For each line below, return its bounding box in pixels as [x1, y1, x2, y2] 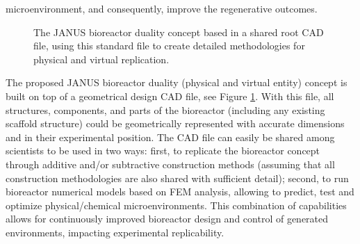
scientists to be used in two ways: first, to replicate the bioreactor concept [6, 143, 320, 158]
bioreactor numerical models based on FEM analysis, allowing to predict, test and [6, 184, 354, 199]
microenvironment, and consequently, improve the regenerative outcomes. [6, 1, 318, 15]
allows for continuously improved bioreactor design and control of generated [6, 211, 329, 226]
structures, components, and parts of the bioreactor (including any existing [6, 102, 325, 117]
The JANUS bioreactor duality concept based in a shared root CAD [33, 24, 324, 39]
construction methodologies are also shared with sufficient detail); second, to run [6, 170, 349, 185]
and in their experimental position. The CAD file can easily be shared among [6, 129, 335, 144]
